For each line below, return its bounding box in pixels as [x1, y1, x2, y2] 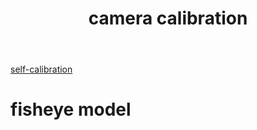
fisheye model [10, 98, 132, 121]
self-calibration [10, 63, 73, 76]
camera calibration [88, 7, 248, 30]
